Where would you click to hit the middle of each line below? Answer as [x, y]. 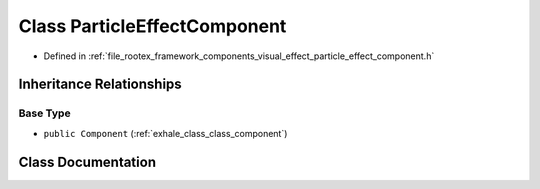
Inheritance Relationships [100, 84]
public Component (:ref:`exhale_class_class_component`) [165, 133]
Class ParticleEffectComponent [152, 26]
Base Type [44, 113]
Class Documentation [87, 161]
